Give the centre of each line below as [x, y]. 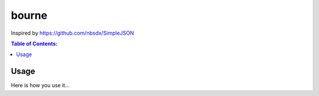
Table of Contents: [34, 44]
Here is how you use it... [40, 85]
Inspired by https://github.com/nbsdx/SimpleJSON [72, 33]
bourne [29, 15]
